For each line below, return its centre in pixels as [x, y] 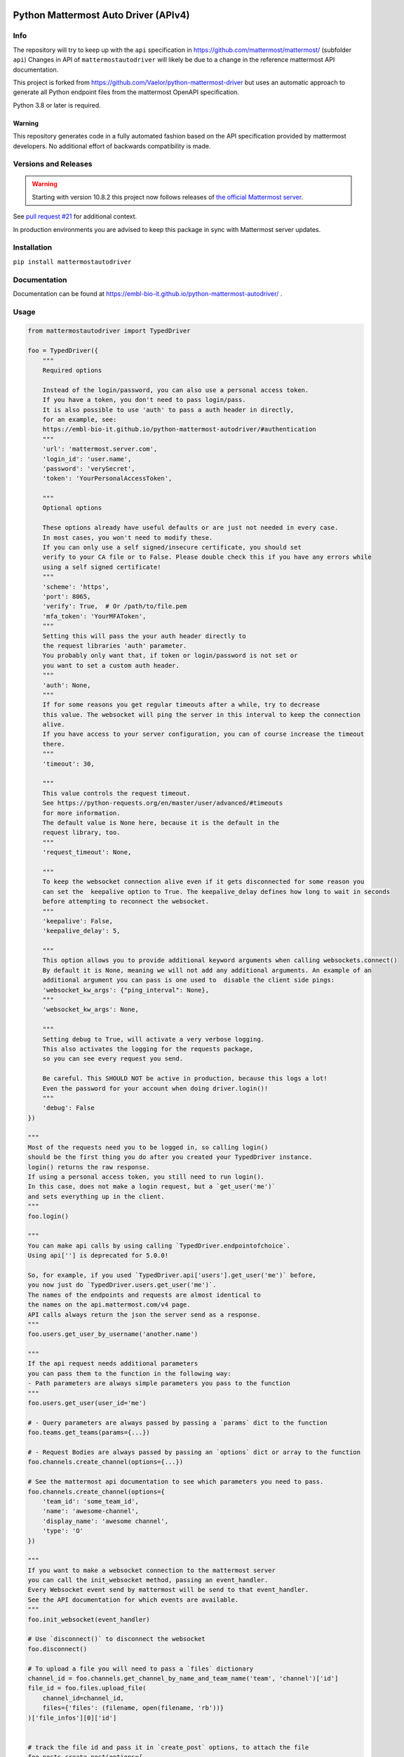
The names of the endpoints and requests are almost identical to [144, 1295]
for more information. [81, 813]
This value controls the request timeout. [116, 793]
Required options [72, 370]
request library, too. [81, 832]
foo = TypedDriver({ [63, 351]
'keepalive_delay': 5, [81, 931]
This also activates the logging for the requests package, [148, 1049]
